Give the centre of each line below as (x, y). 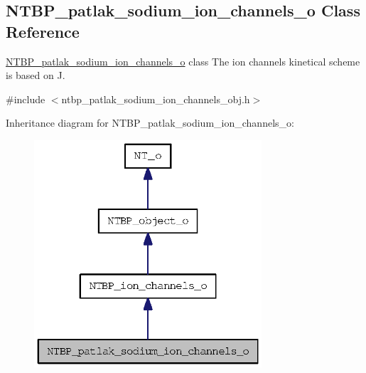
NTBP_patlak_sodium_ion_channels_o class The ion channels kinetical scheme (183, 61)
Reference (43, 31)
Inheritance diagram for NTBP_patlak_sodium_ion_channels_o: (150, 123)
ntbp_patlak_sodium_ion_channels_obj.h (156, 99)
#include (26, 99)
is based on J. (36, 75)
